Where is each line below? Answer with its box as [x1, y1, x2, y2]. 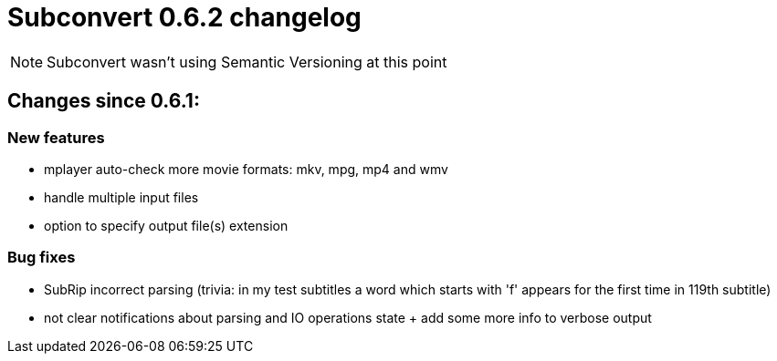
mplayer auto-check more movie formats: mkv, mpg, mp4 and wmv [44, 160, 448, 177]
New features [7, 128, 105, 147]
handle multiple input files [44, 189, 199, 205]
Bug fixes [7, 248, 76, 267]
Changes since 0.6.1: [7, 89, 200, 113]
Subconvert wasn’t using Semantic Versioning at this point [47, 52, 447, 71]
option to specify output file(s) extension [44, 217, 289, 233]
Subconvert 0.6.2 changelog [7, 2, 362, 33]
